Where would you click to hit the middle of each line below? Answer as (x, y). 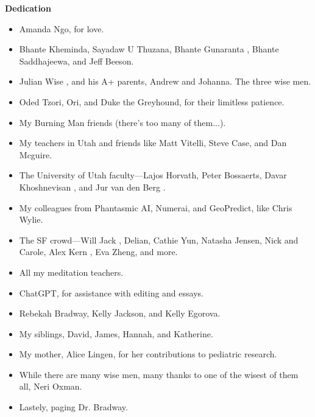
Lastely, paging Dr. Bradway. (73, 407)
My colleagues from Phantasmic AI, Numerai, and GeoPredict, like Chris (156, 207)
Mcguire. (36, 154)
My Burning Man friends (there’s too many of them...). (122, 122)
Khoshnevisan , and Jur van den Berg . (92, 187)
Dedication (28, 8)
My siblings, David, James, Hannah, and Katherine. (116, 333)
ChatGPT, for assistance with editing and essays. (111, 293)
